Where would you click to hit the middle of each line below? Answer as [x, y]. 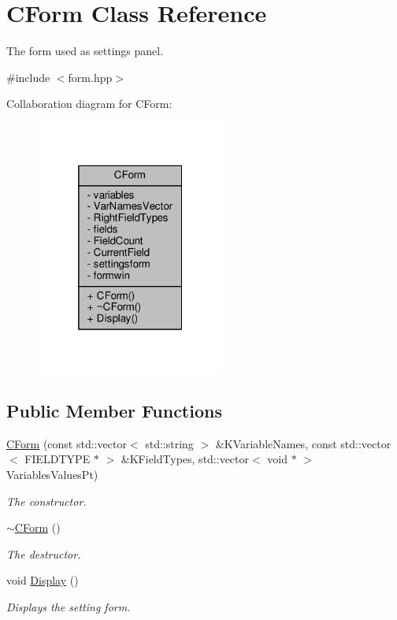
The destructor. [44, 553]
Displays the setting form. [69, 606]
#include [28, 77]
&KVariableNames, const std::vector [303, 443]
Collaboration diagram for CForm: [89, 104]
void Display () [43, 580]
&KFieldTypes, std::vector [185, 459]
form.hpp [90, 77]
